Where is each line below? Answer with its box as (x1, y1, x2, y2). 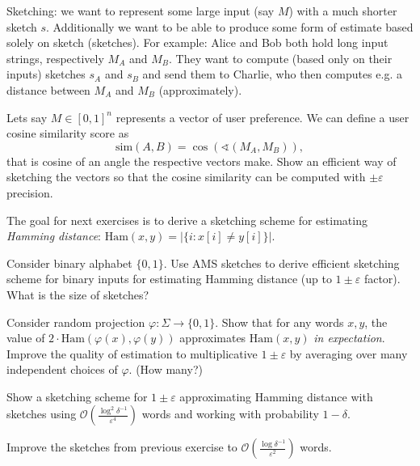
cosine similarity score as (6, 125, 129, 142)
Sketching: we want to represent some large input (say (6, 2, 275, 19)
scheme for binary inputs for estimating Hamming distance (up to (6, 270, 332, 287)
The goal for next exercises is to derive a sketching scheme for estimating (6, 211, 367, 228)
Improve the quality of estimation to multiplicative (6, 345, 258, 362)
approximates (179, 329, 246, 346)
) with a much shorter (288, 2, 397, 19)
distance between (6, 81, 90, 98)
